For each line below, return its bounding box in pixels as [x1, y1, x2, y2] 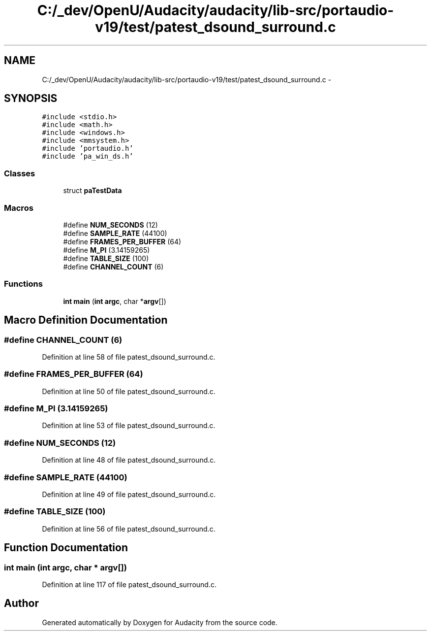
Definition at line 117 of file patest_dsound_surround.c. [42, 580, 216, 589]
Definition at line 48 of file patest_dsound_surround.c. [42, 456, 216, 465]
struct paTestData [63, 186, 122, 195]
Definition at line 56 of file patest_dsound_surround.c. [42, 524, 215, 533]
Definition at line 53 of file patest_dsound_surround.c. [42, 421, 215, 430]
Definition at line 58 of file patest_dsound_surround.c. [42, 352, 215, 361]
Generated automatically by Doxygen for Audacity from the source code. [42, 618, 277, 627]
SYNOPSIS [4, 92, 58, 105]
